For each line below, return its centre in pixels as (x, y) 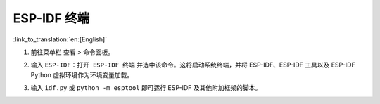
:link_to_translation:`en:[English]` (60, 39)
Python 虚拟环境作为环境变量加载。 (82, 74)
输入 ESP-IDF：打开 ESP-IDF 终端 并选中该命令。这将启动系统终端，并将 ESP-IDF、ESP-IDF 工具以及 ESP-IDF (193, 65)
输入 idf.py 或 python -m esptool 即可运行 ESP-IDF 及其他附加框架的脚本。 (146, 88)
